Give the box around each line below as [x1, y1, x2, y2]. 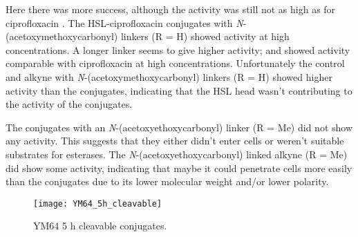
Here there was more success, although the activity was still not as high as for [6, 2, 336, 16]
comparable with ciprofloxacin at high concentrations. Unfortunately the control [6, 56, 345, 70]
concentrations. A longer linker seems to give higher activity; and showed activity [6, 42, 350, 57]
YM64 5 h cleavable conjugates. [33, 218, 167, 233]
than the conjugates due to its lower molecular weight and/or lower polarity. [6, 174, 329, 189]
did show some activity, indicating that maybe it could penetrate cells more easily [6, 160, 352, 175]
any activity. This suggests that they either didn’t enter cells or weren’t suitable [6, 133, 344, 148]
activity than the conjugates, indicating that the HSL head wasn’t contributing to [6, 83, 352, 97]
